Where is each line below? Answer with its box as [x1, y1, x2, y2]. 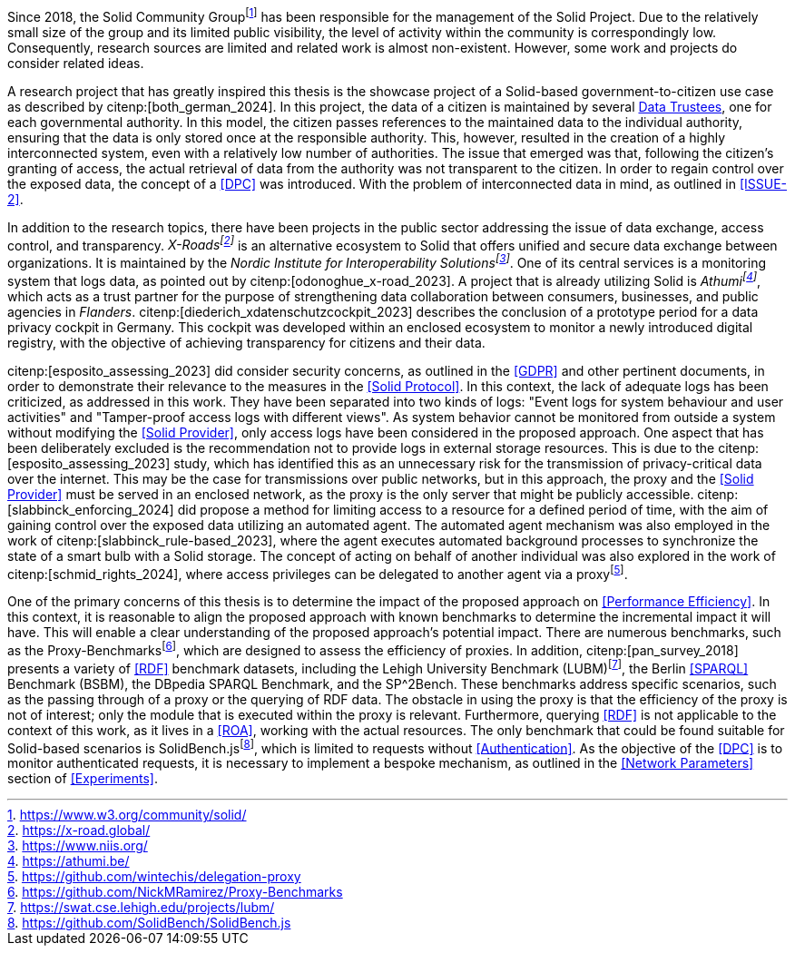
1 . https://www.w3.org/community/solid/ [7, 807, 247, 823]
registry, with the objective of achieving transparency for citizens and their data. [7, 334, 486, 350]
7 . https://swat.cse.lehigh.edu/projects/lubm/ [7, 899, 275, 916]
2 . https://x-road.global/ [7, 822, 151, 839]
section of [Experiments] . [7, 771, 159, 787]
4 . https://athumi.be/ [7, 853, 130, 869]
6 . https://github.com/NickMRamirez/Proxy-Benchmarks [7, 884, 343, 900]
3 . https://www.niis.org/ [7, 838, 148, 854]
